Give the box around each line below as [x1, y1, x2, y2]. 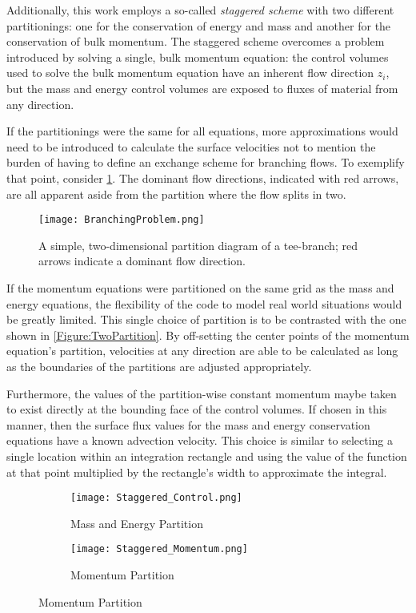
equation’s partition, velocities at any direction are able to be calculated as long [6, 342, 398, 359]
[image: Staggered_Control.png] [70, 492, 242, 504]
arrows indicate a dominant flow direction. [38, 252, 246, 269]
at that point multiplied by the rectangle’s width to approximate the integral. [6, 463, 387, 480]
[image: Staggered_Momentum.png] [70, 543, 248, 555]
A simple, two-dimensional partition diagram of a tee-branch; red [38, 236, 358, 253]
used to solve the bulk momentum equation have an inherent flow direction [6, 64, 374, 81]
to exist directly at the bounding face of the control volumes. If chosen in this [6, 401, 387, 417]
